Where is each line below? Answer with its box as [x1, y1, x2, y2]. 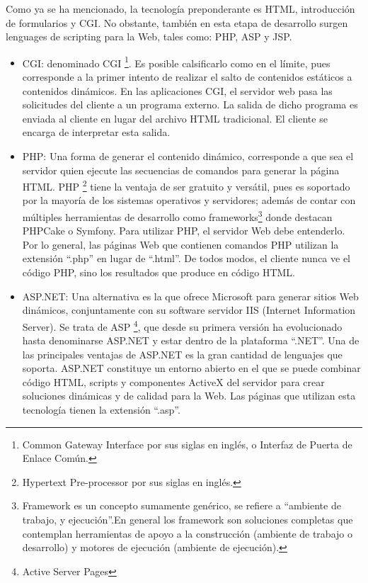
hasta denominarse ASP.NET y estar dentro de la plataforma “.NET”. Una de [22, 333, 360, 348]
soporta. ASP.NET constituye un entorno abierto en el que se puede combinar [22, 361, 361, 375]
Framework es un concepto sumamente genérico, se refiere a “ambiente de [22, 498, 341, 513]
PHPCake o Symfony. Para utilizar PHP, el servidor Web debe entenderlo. [22, 223, 345, 238]
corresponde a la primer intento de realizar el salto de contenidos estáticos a [22, 69, 352, 84]
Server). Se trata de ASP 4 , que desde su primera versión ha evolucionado [22, 317, 343, 334]
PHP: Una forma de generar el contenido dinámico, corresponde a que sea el [22, 149, 354, 163]
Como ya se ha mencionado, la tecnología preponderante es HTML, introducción [6, 1, 355, 16]
